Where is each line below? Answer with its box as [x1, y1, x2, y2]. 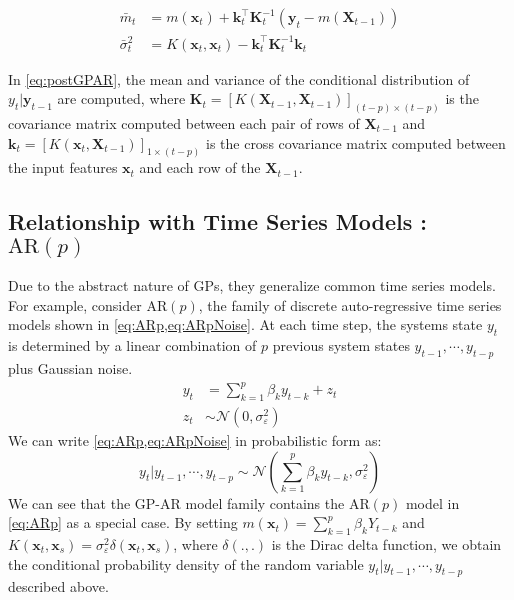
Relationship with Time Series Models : [8, 206, 427, 237]
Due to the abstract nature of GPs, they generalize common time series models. [8, 275, 496, 296]
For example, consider [8, 294, 142, 315]
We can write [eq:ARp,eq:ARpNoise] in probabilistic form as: [8, 430, 382, 450]
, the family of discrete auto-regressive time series [198, 294, 502, 315]
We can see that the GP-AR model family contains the [8, 492, 345, 513]
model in [405, 492, 460, 513]
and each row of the [139, 157, 261, 178]
